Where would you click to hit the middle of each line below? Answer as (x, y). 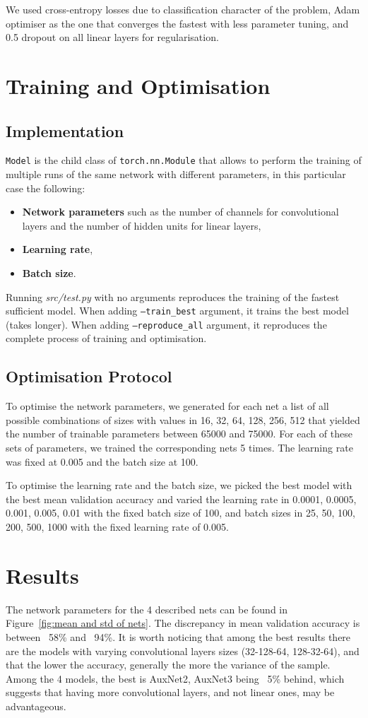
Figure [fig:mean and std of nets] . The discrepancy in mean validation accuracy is (183, 623)
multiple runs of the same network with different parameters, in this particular (176, 174)
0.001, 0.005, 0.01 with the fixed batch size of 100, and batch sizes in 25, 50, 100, (180, 513)
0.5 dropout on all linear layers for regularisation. (112, 37)
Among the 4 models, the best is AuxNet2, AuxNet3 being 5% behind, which (175, 678)
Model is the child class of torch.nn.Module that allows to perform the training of (184, 160)
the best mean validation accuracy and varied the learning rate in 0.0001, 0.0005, (181, 499)
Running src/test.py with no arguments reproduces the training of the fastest (173, 296)
